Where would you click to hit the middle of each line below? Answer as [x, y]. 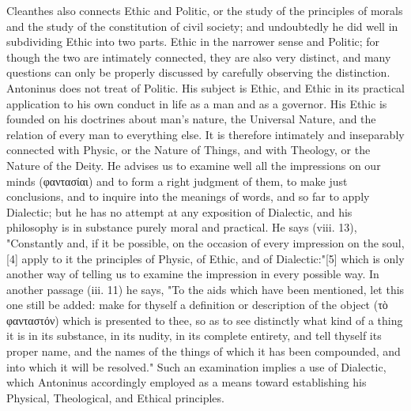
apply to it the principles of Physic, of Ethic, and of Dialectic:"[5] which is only [213, 258]
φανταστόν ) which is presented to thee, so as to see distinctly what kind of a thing [205, 320]
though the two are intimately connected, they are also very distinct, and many [199, 57]
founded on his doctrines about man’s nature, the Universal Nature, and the [191, 119]
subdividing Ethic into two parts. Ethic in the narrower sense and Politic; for [193, 41]
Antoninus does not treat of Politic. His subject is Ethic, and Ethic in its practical [205, 87]
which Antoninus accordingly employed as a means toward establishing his [187, 382]
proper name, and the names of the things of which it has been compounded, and [204, 351]
